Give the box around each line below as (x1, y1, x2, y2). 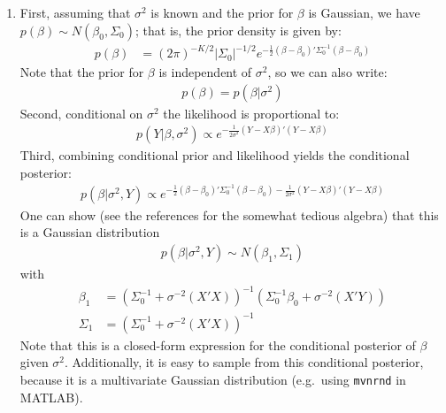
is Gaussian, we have (308, 4, 420, 21)
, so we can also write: (267, 63, 388, 81)
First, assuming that (19, 4, 131, 21)
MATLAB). (19, 387, 83, 406)
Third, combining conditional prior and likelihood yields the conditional (19, 146, 410, 164)
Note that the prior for (19, 63, 144, 81)
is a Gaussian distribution (19, 223, 160, 241)
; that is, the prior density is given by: (135, 20, 342, 39)
